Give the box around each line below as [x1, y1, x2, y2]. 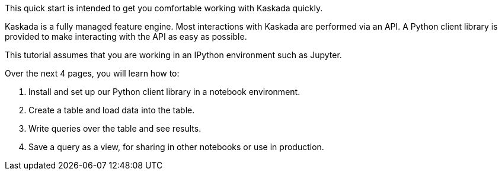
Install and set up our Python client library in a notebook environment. [28, 87, 300, 97]
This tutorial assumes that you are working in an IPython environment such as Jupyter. [5, 50, 342, 60]
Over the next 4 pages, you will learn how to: [5, 68, 180, 78]
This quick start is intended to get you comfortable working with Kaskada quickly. [5, 3, 323, 13]
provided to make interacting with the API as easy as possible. [5, 31, 247, 42]
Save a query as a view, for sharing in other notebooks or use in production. [28, 142, 324, 152]
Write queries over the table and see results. [28, 123, 202, 133]
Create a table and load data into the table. [28, 105, 195, 115]
